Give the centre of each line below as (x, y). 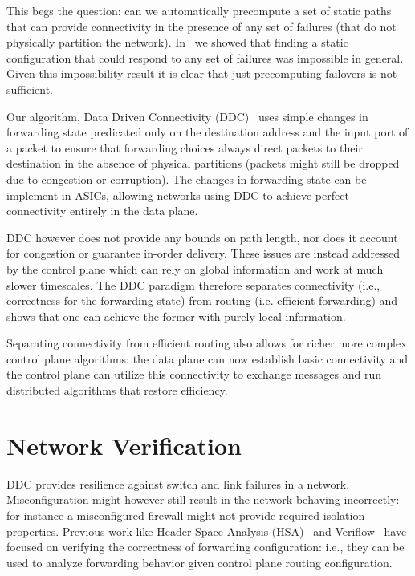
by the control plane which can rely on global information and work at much (195, 268)
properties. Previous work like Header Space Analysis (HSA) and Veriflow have (207, 531)
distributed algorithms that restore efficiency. (117, 390)
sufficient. (30, 89)
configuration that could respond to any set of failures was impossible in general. (205, 57)
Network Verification (124, 445)
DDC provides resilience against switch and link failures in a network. (178, 483)
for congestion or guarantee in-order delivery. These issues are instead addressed (203, 253)
